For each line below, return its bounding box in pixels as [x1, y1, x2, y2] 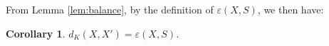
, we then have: [257, 2, 324, 16]
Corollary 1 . [6, 25, 66, 40]
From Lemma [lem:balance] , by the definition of [6, 2, 214, 16]
